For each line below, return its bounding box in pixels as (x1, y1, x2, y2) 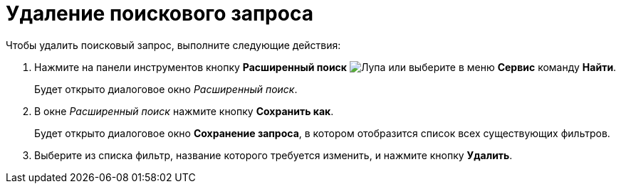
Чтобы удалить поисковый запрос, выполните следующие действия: (6, 38, 341, 51)
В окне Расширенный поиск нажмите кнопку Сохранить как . (34, 104, 334, 117)
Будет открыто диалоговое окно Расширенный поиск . (34, 82, 298, 95)
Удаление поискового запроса (6, 1, 313, 26)
